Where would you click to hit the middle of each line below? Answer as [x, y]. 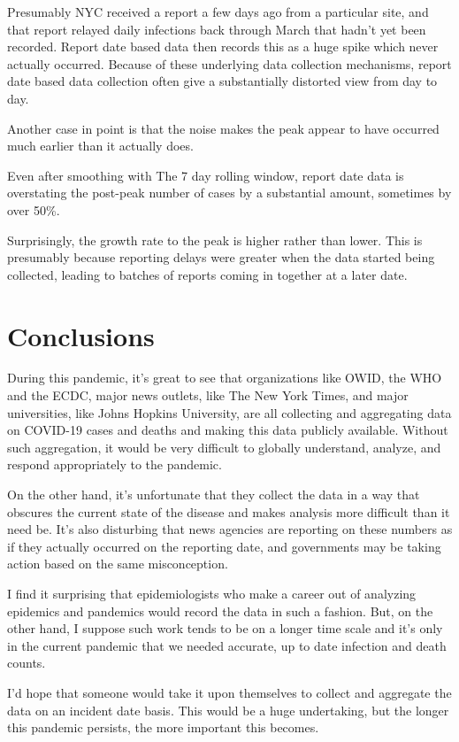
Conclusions [81, 335]
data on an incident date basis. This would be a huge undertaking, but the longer [228, 710]
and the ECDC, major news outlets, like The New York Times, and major [208, 395]
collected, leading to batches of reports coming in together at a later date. [207, 274]
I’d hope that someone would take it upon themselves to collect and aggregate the [229, 692]
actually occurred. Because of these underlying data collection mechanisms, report [229, 63]
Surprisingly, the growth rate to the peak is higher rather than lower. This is [215, 240]
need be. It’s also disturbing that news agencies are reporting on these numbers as [230, 529]
